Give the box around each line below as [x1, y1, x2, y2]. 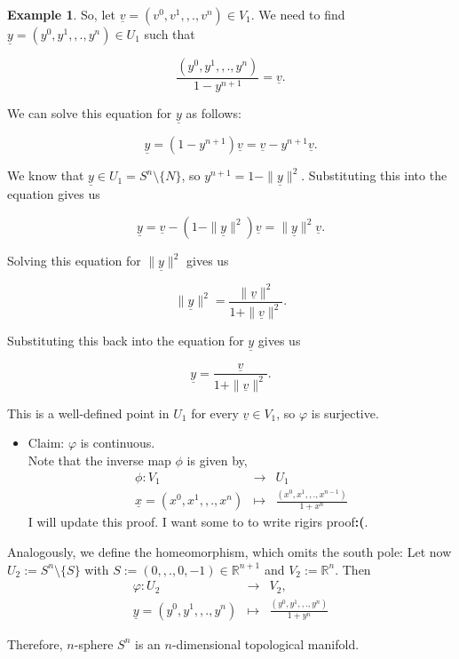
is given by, [186, 451, 248, 469]
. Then [335, 560, 371, 578]
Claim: [28, 433, 65, 452]
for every [191, 403, 239, 422]
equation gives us [7, 185, 100, 203]
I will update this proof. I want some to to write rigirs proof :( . [28, 512, 368, 531]
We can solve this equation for [7, 104, 172, 123]
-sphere [74, 634, 114, 653]
